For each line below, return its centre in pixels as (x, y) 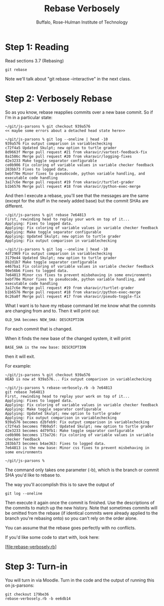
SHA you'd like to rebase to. (33, 475)
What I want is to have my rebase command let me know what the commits (81, 305)
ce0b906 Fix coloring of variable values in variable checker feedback (79, 165)
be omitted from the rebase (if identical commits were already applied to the (82, 513)
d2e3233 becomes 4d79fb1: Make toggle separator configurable (70, 430)
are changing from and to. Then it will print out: (52, 311)
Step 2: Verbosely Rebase (59, 98)
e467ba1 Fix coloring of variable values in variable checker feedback (79, 266)
